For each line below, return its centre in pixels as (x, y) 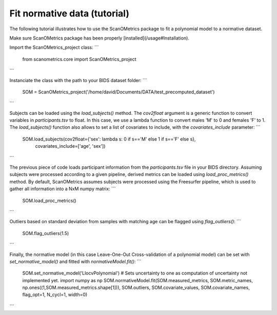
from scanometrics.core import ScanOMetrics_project (79, 59)
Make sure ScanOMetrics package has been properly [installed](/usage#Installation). (100, 38)
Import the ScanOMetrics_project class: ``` (54, 47)
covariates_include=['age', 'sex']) (70, 146)
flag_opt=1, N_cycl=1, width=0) (55, 294)
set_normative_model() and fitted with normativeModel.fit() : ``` (75, 261)
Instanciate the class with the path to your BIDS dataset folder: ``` (78, 80)
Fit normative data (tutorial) (69, 13)
